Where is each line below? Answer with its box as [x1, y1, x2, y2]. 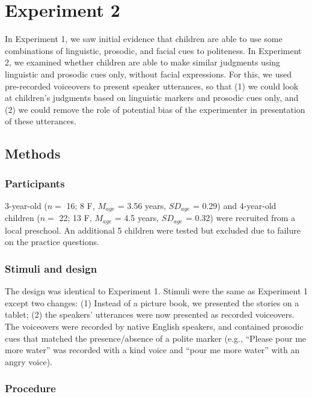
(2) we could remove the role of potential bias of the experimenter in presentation [5, 103, 305, 115]
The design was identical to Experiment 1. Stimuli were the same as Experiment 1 [5, 285, 308, 297]
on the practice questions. [5, 235, 99, 248]
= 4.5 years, [114, 211, 159, 224]
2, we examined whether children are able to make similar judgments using [5, 56, 281, 68]
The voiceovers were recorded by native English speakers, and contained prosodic [5, 320, 304, 332]
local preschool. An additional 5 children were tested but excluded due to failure [5, 223, 301, 236]
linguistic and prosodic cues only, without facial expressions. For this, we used [5, 67, 292, 80]
